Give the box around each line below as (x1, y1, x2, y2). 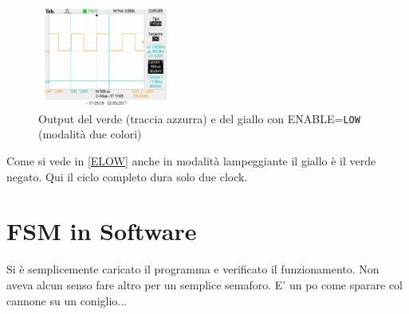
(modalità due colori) (38, 126, 142, 142)
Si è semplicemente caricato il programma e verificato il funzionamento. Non (6, 261, 380, 277)
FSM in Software (6, 215, 197, 247)
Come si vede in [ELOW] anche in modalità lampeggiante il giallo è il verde (6, 153, 376, 169)
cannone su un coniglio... (6, 292, 127, 308)
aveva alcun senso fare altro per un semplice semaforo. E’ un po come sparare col (6, 276, 403, 293)
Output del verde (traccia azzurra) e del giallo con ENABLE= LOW (38, 110, 360, 126)
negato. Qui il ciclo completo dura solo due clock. (6, 168, 248, 184)
